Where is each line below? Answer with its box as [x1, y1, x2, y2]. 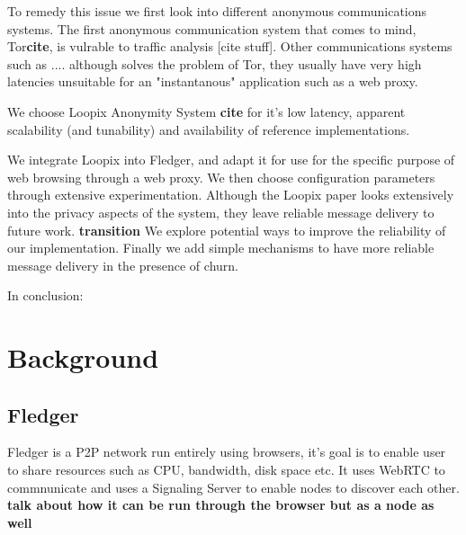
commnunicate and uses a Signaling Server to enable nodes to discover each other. [7, 477, 460, 496]
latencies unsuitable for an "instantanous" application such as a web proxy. [7, 72, 418, 91]
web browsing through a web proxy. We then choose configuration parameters [7, 167, 435, 186]
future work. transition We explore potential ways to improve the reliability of [7, 220, 446, 239]
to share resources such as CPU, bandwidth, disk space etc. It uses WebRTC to [7, 460, 445, 479]
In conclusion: [7, 286, 84, 305]
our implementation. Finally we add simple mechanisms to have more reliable [7, 238, 435, 257]
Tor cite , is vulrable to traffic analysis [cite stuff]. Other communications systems [7, 37, 453, 56]
